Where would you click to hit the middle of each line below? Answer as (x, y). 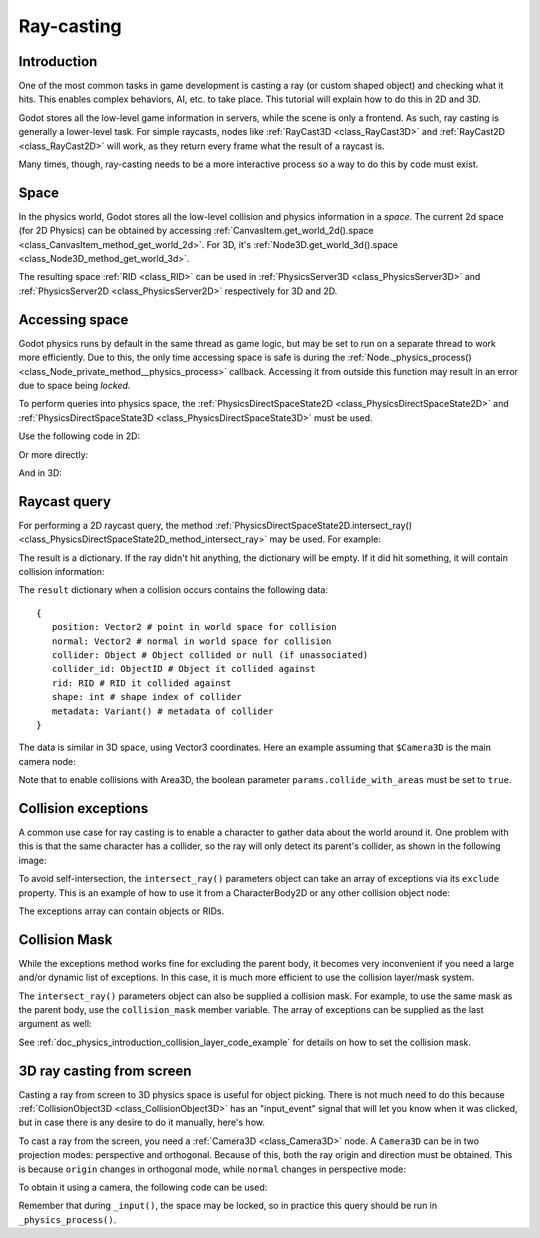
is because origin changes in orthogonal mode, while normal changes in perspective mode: (212, 1169)
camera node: (47, 761)
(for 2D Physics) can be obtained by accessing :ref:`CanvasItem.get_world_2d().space (196, 231)
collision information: (61, 571)
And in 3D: (40, 472)
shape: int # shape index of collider (146, 697)
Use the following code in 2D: (79, 436)
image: (32, 860)
